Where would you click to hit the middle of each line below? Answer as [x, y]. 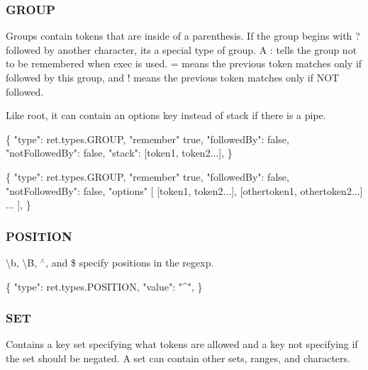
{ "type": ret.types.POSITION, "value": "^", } [104, 286]
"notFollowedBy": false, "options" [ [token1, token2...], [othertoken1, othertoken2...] [184, 190]
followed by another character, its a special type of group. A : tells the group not [182, 49]
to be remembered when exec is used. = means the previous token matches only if [184, 63]
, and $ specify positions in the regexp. [130, 262]
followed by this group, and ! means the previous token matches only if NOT [173, 77]
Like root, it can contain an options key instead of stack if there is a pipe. [166, 115]
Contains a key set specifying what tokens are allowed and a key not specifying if [182, 344]
